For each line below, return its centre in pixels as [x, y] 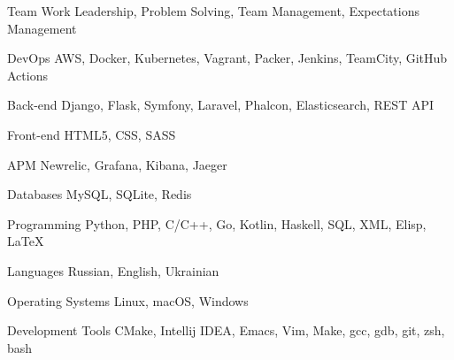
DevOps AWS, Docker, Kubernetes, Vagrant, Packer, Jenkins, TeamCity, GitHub [227, 58]
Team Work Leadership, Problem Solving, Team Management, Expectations [214, 11]
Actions [27, 75]
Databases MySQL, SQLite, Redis [100, 194]
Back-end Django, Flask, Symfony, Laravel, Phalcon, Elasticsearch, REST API [220, 105]
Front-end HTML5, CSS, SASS [92, 134]
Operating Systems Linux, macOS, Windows [128, 300]
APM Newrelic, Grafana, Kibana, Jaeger [117, 164]
